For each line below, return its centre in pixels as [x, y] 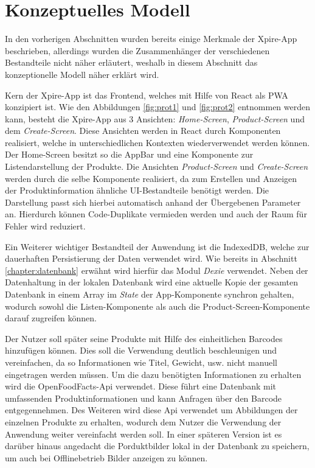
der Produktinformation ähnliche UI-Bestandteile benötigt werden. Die [137, 190]
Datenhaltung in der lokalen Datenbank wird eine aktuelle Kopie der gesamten [152, 282]
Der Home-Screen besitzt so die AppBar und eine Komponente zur [129, 154]
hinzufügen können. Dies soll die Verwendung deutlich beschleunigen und [141, 350]
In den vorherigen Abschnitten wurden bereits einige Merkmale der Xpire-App [151, 39]
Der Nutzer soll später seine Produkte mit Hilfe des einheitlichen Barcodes [144, 338]
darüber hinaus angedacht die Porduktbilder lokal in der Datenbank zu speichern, [157, 446]
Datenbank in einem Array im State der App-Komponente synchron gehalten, [150, 294]
